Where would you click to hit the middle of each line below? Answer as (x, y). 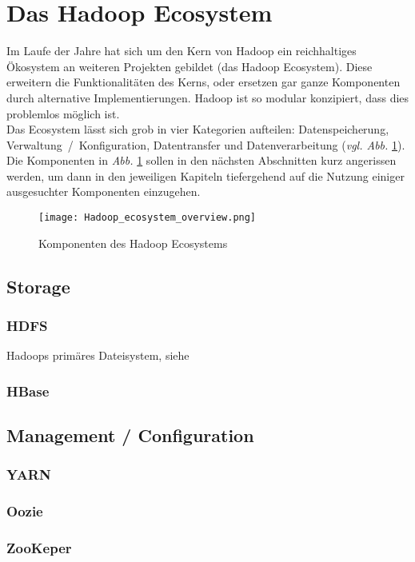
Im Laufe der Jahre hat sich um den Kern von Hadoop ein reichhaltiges (182, 51)
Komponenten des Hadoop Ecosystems (133, 243)
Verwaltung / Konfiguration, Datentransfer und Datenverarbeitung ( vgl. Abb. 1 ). (206, 144)
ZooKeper (39, 548)
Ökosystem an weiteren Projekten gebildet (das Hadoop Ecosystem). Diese (190, 66)
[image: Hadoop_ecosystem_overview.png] (148, 218)
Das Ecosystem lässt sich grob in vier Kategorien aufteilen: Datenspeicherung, (198, 129)
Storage (38, 286)
